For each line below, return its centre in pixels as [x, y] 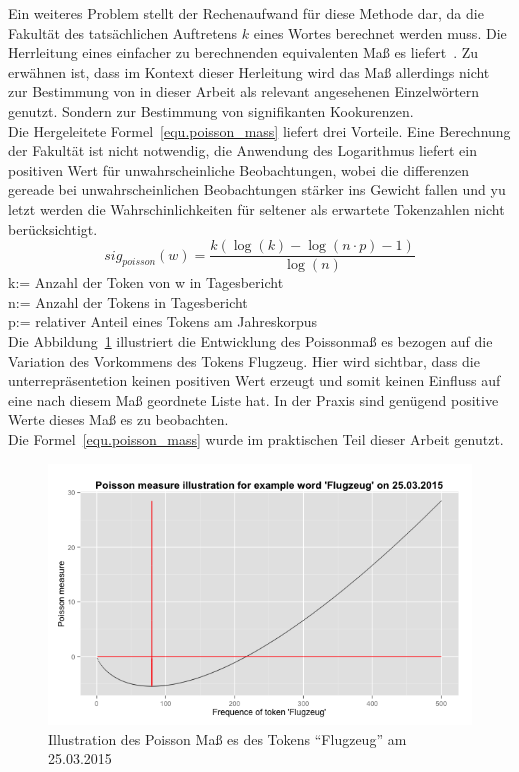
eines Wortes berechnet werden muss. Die [380, 32]
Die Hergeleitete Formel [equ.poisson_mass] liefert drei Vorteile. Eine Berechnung [259, 130]
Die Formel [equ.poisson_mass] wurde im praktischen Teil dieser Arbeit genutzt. [256, 438]
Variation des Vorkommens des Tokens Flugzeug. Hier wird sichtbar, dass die [244, 360]
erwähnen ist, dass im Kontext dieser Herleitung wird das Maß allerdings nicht [249, 71]
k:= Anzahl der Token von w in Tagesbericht [146, 282]
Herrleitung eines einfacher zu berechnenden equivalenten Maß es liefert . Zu [243, 52]
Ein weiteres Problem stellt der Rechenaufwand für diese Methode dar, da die [246, 13]
